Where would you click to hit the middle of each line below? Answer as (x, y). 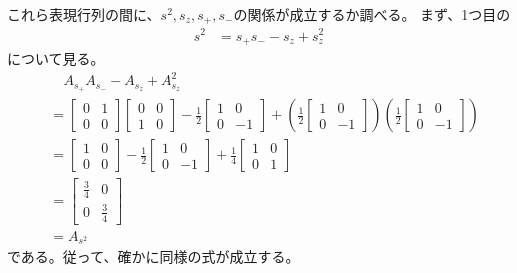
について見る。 (56, 58)
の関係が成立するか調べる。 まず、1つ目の (372, 14)
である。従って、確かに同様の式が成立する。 (153, 256)
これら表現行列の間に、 (84, 14)
